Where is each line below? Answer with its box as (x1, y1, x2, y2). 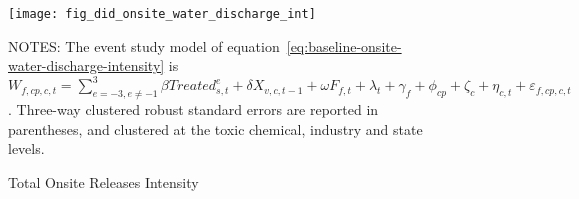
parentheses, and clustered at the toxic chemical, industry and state (8, 118, 423, 139)
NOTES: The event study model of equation (8, 35, 280, 56)
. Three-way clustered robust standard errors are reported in (8, 99, 379, 120)
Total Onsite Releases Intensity (8, 171, 199, 192)
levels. (8, 138, 45, 159)
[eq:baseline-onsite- (286, 35, 402, 56)
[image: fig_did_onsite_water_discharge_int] (8, 7, 316, 21)
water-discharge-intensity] (8, 55, 165, 76)
